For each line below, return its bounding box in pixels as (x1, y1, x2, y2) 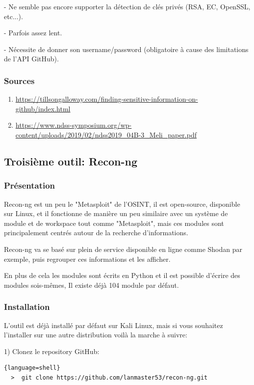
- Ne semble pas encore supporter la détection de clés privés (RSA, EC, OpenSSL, (4, 1, 251, 11)
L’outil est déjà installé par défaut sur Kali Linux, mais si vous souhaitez (4, 320, 223, 330)
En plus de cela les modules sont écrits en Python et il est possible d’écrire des (4, 270, 240, 280)
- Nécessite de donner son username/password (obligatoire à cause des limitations (4, 44, 249, 54)
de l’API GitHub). (4, 54, 59, 64)
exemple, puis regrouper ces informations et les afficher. (4, 253, 171, 264)
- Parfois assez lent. (4, 27, 62, 38)
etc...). (4, 11, 23, 21)
